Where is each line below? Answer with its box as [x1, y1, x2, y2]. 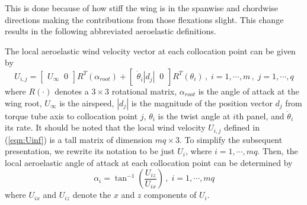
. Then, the [257, 145, 298, 157]
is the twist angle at [158, 109, 231, 122]
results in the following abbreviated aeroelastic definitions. [5, 25, 216, 37]
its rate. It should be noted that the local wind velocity [5, 121, 206, 134]
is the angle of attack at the [198, 84, 299, 97]
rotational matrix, [111, 84, 177, 97]
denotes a [55, 84, 89, 97]
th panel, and [235, 109, 284, 122]
